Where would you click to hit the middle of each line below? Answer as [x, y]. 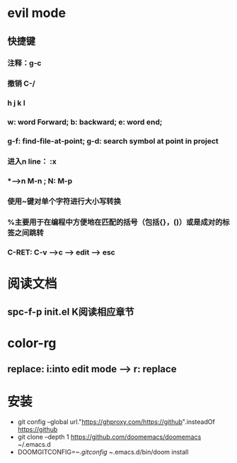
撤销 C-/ [21, 84]
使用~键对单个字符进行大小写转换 [64, 201]
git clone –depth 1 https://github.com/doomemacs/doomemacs [109, 437]
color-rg [32, 343]
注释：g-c [24, 63]
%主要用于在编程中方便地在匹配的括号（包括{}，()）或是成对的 [115, 222]
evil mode [36, 13]
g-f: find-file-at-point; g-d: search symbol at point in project [113, 141]
